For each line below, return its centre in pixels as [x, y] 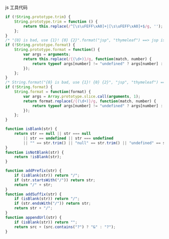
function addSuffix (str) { [33, 194]
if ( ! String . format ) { [29, 87]
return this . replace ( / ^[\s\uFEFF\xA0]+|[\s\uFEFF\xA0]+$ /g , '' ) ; [93, 26]
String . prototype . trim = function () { [56, 22]
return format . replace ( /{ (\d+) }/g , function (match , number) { [90, 101]
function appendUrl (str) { [33, 217]
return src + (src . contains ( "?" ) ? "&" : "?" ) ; [65, 227]
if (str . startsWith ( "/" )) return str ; [55, 180]
